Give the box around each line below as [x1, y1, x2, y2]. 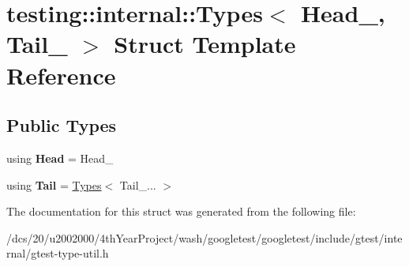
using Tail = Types [6, 176, 102, 193]
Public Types [6, 113, 117, 137]
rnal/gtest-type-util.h [6, 245, 109, 261]
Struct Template [114, 28, 296, 60]
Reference [6, 58, 116, 91]
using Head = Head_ [6, 149, 114, 166]
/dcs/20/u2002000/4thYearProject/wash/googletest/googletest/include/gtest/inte [6, 229, 403, 246]
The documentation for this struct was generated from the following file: [6, 203, 356, 220]
